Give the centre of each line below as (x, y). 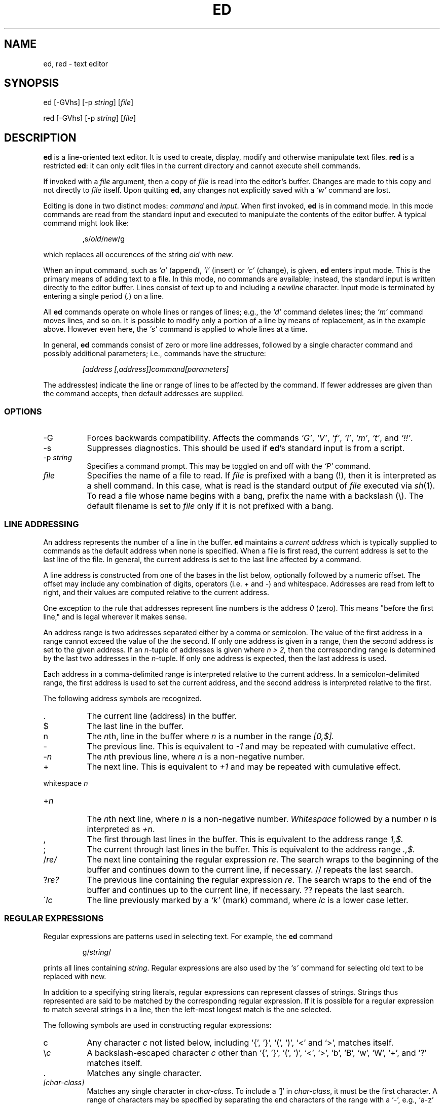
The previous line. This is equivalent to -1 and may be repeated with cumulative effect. (251, 746)
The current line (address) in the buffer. (162, 716)
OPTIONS (23, 411)
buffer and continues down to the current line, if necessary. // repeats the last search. (250, 869)
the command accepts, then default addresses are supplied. (144, 394)
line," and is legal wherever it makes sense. (115, 616)
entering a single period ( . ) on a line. (104, 296)
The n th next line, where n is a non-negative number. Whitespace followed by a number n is (262, 819)
